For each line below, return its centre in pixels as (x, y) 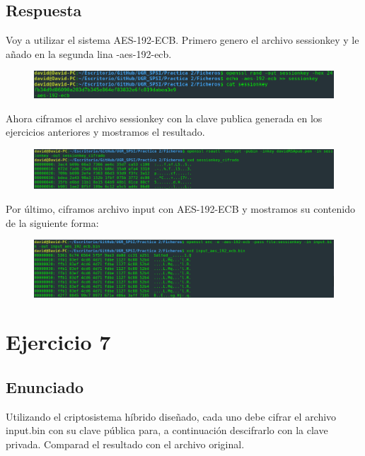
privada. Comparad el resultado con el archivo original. (125, 444)
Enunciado (45, 387)
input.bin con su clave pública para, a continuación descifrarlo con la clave (167, 430)
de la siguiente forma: (52, 222)
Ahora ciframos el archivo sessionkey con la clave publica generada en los (164, 118)
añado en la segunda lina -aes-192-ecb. (89, 53)
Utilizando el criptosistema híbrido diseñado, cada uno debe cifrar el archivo (171, 416)
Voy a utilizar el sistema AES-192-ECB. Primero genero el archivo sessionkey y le (182, 40)
